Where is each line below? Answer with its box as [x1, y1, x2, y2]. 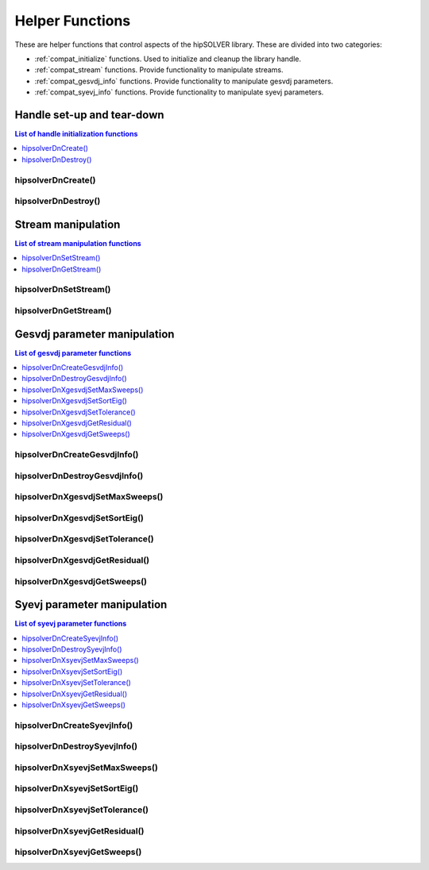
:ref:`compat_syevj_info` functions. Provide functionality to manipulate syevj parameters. [34, 87, 324, 97]
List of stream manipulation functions [14, 238, 142, 248]
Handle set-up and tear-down [14, 108, 164, 121]
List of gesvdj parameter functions [14, 348, 132, 357]
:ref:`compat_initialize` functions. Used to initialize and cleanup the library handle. [34, 54, 302, 64]
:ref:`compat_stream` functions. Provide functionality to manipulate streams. [34, 65, 284, 75]
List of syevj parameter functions [14, 619, 127, 629]
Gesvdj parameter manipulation [14, 327, 175, 341]
